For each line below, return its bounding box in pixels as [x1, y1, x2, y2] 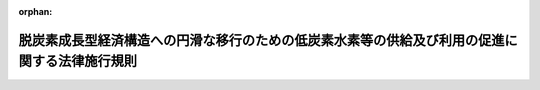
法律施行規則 [57, 53, 137, 70]
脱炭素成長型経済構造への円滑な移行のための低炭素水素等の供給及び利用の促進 [18, 31, 505, 49]
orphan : [18, 6, 53, 17]
